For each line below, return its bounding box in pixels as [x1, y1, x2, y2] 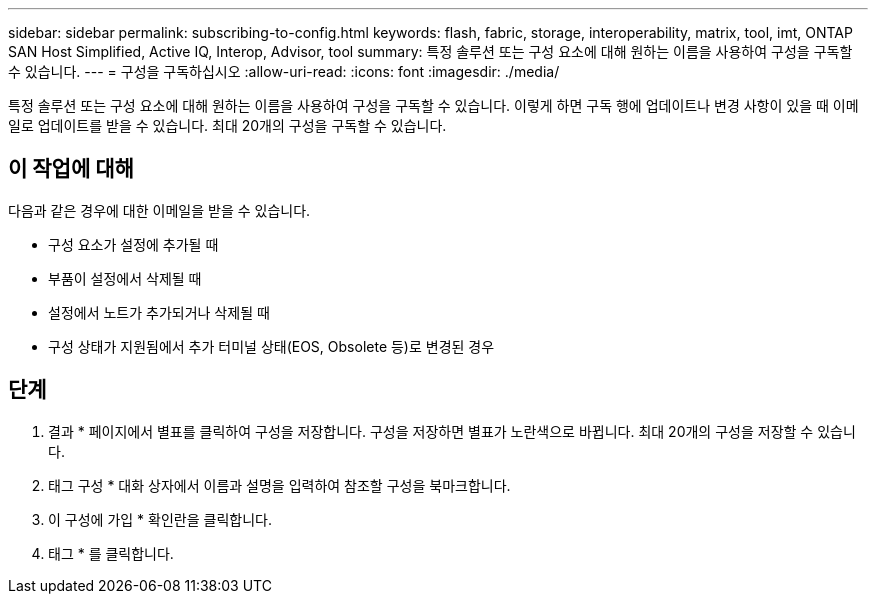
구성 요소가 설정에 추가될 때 [48, 235, 219, 253]
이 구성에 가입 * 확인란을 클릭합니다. [48, 510, 272, 528]
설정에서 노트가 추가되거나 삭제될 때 [48, 303, 270, 321]
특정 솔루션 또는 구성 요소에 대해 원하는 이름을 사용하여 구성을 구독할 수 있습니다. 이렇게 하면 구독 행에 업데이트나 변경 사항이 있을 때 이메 [8, 97, 859, 114]
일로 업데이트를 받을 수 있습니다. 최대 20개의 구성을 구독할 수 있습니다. [8, 117, 447, 134]
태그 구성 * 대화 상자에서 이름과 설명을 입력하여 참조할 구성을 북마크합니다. [48, 476, 511, 494]
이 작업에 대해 [8, 156, 134, 182]
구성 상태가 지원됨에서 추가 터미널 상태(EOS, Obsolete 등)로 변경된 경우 [48, 337, 495, 355]
